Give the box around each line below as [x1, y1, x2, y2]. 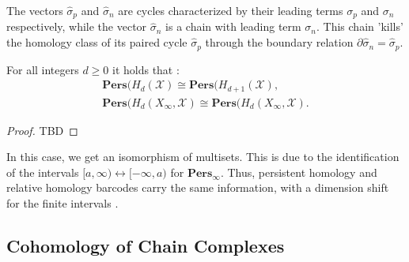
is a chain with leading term [165, 18, 301, 35]
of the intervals [6, 163, 79, 180]
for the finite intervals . [6, 194, 119, 211]
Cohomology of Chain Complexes [6, 233, 285, 257]
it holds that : [112, 61, 180, 77]
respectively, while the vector [6, 18, 147, 35]
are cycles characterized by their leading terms [118, 2, 343, 18]
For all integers [6, 61, 79, 77]
